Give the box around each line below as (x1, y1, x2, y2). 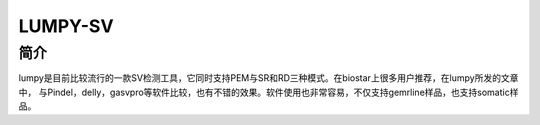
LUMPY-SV (18, 15, 114, 37)
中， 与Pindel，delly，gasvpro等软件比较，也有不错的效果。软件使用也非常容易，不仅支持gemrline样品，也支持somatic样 (18, 86, 519, 98)
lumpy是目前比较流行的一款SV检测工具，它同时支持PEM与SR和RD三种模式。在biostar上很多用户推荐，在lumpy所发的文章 (18, 72, 519, 84)
